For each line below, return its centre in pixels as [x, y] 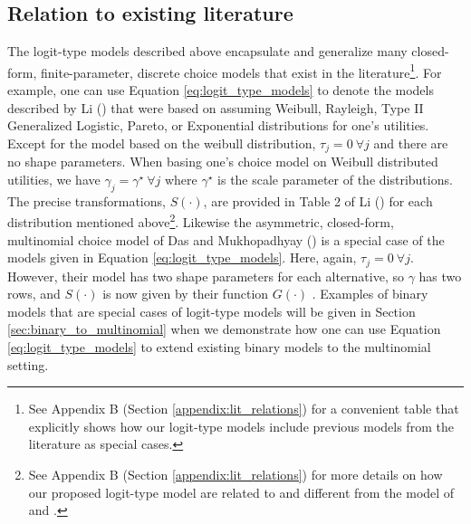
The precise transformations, [87, 200]
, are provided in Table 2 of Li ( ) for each [318, 200]
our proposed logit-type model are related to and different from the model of [241, 492]
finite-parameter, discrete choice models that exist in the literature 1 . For [241, 71]
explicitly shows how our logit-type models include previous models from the [241, 426]
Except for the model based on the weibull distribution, [162, 143]
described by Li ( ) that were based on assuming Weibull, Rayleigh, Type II [216, 107]
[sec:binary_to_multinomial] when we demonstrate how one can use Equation [224, 329]
